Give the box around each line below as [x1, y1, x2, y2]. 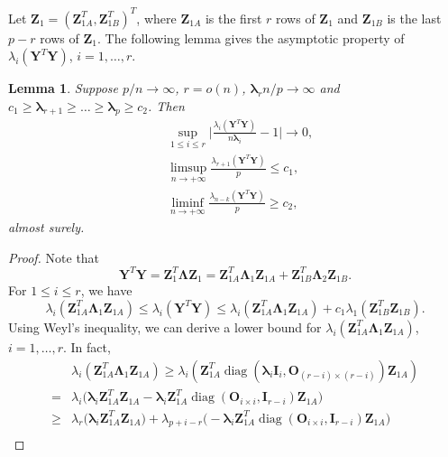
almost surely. [8, 218, 85, 237]
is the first [205, 8, 262, 27]
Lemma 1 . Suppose [8, 79, 119, 98]
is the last [387, 8, 442, 27]
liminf [171, 196, 204, 210]
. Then [148, 96, 185, 115]
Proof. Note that [8, 247, 100, 266]
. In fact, [63, 337, 111, 356]
